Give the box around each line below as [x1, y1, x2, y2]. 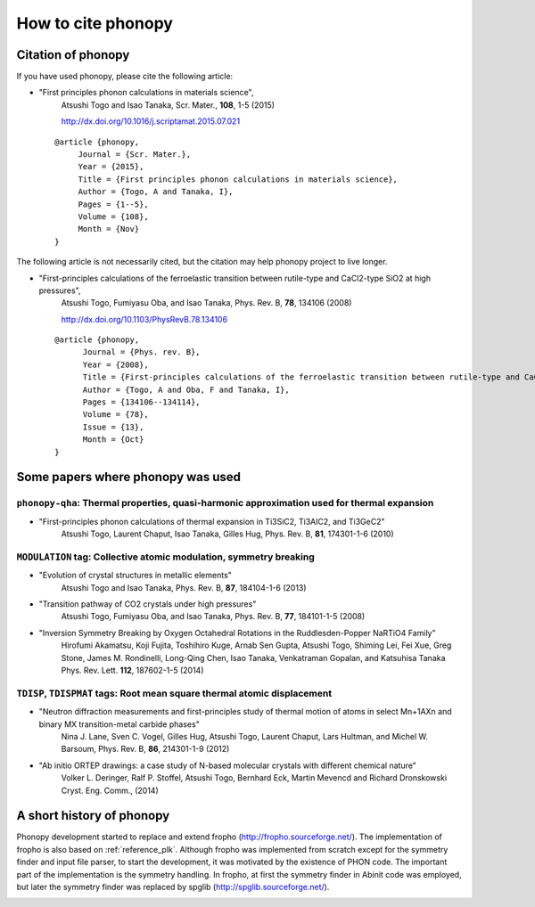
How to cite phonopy [16, 13, 174, 33]
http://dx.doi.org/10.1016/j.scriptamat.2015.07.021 [61, 116, 241, 127]
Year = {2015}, [78, 161, 144, 172]
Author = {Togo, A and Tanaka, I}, [78, 187, 234, 197]
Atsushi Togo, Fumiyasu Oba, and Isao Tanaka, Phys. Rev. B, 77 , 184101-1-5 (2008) [61, 611, 366, 622]
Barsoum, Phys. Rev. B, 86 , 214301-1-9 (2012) [61, 744, 230, 755]
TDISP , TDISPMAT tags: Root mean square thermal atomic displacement [16, 687, 333, 699]
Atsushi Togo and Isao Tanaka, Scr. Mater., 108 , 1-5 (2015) [61, 99, 276, 110]
